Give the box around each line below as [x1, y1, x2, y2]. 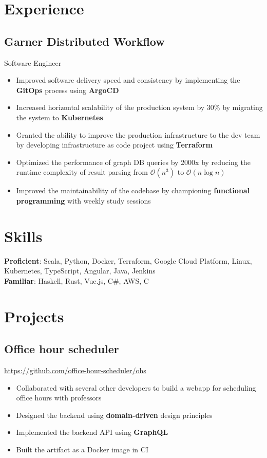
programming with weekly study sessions [16, 195, 151, 206]
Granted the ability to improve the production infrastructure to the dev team [16, 129, 260, 140]
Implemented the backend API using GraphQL [16, 427, 168, 437]
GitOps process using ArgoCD [16, 84, 119, 95]
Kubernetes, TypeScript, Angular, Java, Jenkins [4, 265, 156, 276]
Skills [4, 225, 43, 246]
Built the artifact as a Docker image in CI [16, 444, 148, 454]
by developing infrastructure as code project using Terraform [16, 139, 213, 150]
